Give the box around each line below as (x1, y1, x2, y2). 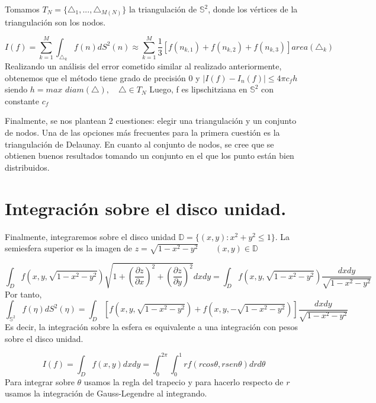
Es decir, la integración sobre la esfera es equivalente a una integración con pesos (5, 321, 298, 333)
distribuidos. (5, 161, 50, 173)
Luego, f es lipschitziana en (149, 83, 248, 95)
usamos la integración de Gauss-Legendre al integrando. (5, 387, 207, 399)
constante (5, 94, 40, 107)
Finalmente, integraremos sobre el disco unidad (5, 230, 176, 242)
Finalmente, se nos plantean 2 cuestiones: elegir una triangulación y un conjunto (5, 114, 297, 127)
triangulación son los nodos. (5, 15, 106, 28)
